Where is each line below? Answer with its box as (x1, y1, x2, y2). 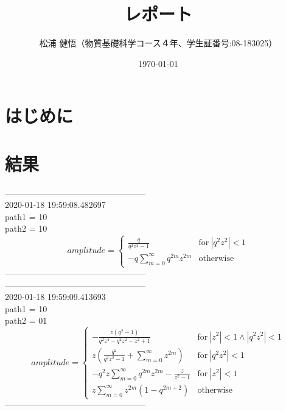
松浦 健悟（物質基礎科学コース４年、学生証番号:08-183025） (39, 37, 277, 49)
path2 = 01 (5, 314, 47, 327)
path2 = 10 (5, 222, 47, 235)
